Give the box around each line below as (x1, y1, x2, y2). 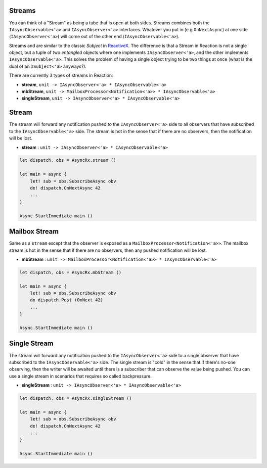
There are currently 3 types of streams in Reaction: (9, 72, 113, 79)
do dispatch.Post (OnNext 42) (30, 297, 103, 303)
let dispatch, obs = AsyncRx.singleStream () (19, 396, 132, 401)
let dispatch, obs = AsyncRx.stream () (19, 157, 116, 163)
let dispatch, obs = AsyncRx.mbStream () (19, 270, 122, 275)
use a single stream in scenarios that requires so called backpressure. (9, 373, 152, 379)
